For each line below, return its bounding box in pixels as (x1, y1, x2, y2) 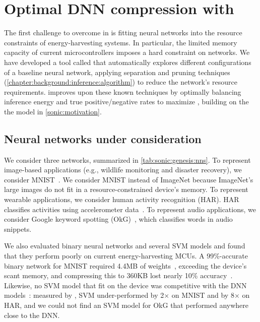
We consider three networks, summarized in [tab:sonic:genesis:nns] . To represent (4, 154, 251, 165)
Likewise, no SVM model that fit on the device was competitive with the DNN (4, 280, 247, 290)
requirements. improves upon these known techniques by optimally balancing (4, 86, 241, 97)
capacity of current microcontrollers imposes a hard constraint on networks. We (4, 47, 250, 57)
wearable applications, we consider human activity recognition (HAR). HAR (4, 194, 239, 205)
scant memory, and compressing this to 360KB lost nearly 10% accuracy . (4, 270, 233, 281)
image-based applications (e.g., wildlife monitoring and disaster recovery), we (4, 164, 242, 175)
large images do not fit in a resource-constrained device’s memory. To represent (4, 184, 248, 195)
